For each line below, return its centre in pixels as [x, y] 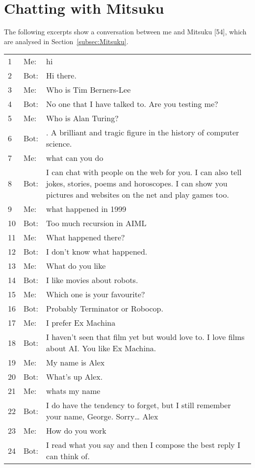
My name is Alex [76, 363]
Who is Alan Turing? [82, 118]
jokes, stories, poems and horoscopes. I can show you [137, 183]
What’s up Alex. [75, 377]
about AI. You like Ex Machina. [101, 348]
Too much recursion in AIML [96, 223]
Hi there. [61, 76]
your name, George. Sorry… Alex [102, 416]
